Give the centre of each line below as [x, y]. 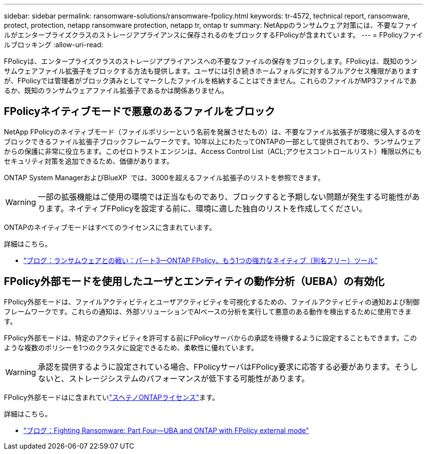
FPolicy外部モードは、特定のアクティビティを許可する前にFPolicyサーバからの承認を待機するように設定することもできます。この [211, 338]
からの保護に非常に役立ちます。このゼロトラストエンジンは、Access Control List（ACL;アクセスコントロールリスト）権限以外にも [213, 151]
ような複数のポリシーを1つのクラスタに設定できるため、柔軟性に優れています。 [131, 347]
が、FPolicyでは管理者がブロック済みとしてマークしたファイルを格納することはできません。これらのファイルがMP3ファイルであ [210, 81]
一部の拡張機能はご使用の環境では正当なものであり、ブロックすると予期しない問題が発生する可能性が [225, 197]
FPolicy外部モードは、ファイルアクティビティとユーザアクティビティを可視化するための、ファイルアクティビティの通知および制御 [212, 302]
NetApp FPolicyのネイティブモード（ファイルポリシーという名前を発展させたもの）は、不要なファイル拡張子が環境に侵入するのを [213, 132]
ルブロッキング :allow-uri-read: [54, 45]
